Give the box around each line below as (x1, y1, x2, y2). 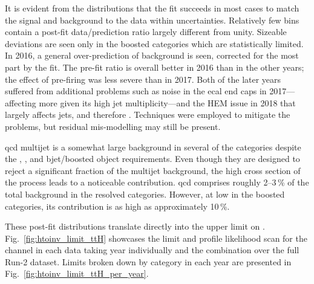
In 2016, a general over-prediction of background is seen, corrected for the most (5, 49, 299, 62)
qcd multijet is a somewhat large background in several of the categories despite (5, 140, 301, 153)
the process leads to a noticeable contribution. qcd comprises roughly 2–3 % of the (5, 176, 309, 189)
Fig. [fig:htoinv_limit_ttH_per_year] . (5, 267, 149, 280)
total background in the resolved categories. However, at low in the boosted (5, 187, 285, 200)
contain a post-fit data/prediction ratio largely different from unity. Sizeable (5, 25, 287, 38)
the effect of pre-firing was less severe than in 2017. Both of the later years (5, 73, 281, 85)
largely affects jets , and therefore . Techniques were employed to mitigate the (5, 108, 290, 121)
